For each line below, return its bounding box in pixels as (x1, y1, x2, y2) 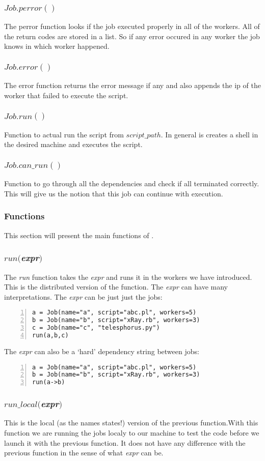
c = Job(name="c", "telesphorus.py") (32, 324, 160, 332)
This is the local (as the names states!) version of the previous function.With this (4, 417, 258, 428)
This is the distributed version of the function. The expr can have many (4, 281, 228, 292)
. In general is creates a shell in (161, 129, 258, 139)
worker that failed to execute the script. (4, 90, 128, 100)
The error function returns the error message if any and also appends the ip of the (4, 80, 261, 91)
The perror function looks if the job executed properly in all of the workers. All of (4, 21, 260, 32)
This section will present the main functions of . (4, 229, 154, 240)
